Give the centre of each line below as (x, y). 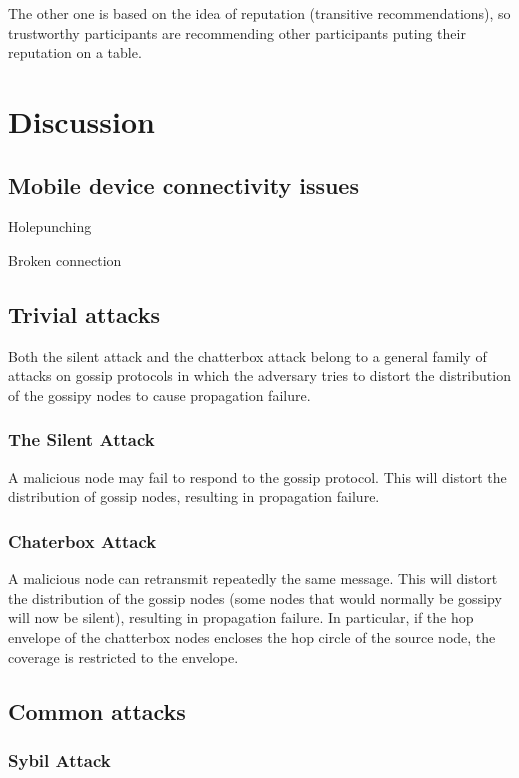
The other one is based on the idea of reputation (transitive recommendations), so (259, 13)
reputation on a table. (75, 52)
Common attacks (97, 710)
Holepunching (50, 226)
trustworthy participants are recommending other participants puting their (237, 32)
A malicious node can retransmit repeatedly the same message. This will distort (253, 578)
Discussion (81, 120)
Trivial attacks (84, 313)
